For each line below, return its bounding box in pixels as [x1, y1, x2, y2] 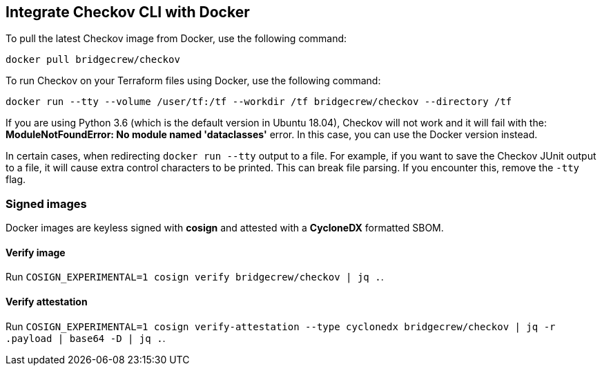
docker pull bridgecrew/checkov [6, 54, 180, 66]
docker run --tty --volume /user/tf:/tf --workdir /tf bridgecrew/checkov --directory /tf [6, 96, 512, 108]
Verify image [6, 246, 66, 258]
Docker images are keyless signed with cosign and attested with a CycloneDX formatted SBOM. [6, 222, 444, 234]
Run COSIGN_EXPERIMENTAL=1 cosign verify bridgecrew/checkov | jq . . [6, 271, 384, 283]
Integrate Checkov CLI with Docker [6, 3, 250, 21]
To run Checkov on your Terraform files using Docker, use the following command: [6, 75, 381, 87]
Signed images [6, 196, 87, 211]
